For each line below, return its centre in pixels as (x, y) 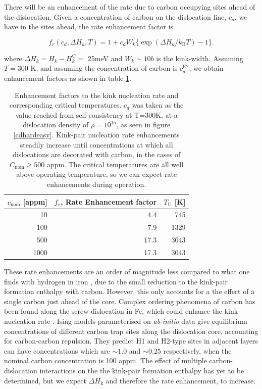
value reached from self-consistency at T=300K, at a (96, 114)
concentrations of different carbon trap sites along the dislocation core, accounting (131, 331)
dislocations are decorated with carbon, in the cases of (97, 154)
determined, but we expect (45, 380)
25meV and (105, 58)
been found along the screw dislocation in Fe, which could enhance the (113, 311)
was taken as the (158, 105)
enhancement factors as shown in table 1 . (68, 78)
